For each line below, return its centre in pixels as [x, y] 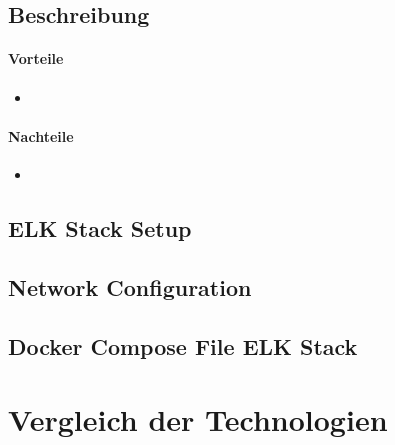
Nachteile [41, 135]
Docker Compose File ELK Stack [183, 345]
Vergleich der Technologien [198, 419]
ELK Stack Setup [100, 227]
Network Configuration [130, 286]
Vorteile [36, 58]
